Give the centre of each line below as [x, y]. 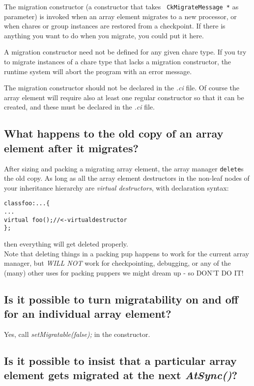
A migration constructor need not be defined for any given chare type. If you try [125, 52]
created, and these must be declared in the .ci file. [79, 107]
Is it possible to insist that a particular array [120, 361]
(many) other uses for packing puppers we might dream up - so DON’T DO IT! [124, 272]
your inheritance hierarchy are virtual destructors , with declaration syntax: [116, 187]
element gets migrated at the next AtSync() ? [121, 375]
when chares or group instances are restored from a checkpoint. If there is [115, 26]
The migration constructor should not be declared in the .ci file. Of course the [122, 88]
